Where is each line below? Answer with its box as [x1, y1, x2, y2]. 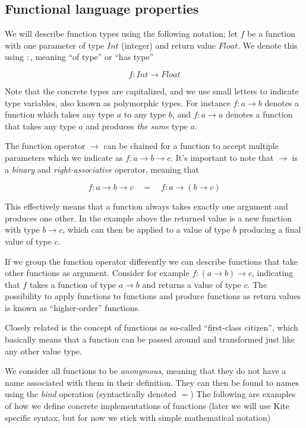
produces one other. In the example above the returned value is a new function [5, 211, 292, 224]
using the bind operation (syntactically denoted [5, 388, 176, 400]
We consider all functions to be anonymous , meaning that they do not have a [5, 364, 286, 377]
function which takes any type [5, 108, 115, 121]
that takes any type [5, 119, 76, 132]
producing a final [239, 223, 301, 236]
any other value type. [5, 344, 82, 357]
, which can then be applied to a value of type [62, 223, 231, 236]
